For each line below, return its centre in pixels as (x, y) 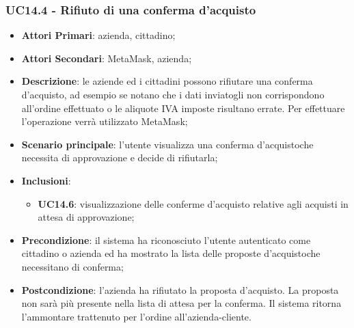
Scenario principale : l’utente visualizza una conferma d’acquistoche (167, 144)
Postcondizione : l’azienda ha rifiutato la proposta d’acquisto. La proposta (180, 289)
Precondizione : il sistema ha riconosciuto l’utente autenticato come (166, 240)
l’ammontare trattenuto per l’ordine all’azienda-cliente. (136, 316)
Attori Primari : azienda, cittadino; (98, 35)
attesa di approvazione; (86, 217)
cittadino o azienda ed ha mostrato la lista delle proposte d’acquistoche (171, 253)
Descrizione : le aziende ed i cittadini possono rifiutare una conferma (167, 81)
